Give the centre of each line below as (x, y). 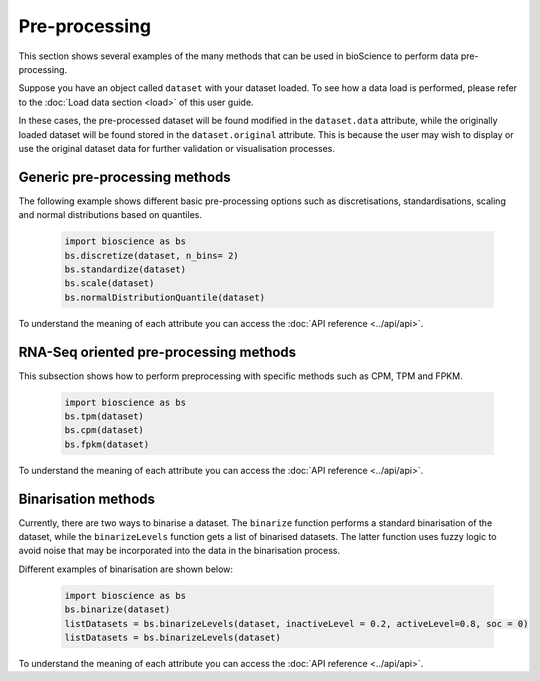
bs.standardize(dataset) (125, 269)
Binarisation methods (86, 498)
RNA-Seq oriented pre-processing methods (157, 351)
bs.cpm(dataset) (104, 430)
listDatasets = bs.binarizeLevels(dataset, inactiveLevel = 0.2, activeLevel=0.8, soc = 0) (296, 623)
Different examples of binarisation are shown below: (126, 569)
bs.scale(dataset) (109, 283)
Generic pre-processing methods (125, 176)
